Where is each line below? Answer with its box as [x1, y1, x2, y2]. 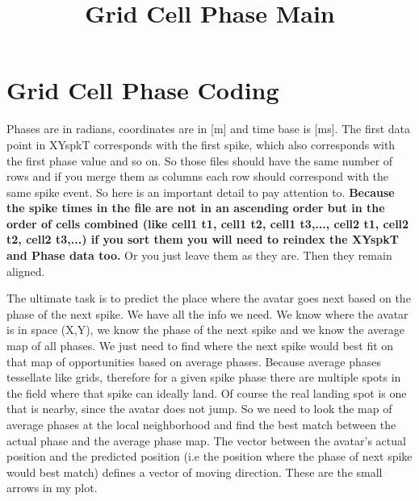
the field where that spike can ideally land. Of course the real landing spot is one [6, 384, 407, 401]
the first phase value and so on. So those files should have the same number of [6, 152, 393, 169]
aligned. [6, 262, 45, 279]
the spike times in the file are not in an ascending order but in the [6, 199, 385, 216]
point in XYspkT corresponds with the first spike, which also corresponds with [6, 136, 396, 152]
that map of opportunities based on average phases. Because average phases [6, 353, 381, 369]
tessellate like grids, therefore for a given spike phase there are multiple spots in [6, 369, 401, 386]
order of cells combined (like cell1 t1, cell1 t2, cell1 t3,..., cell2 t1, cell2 [6, 215, 409, 232]
